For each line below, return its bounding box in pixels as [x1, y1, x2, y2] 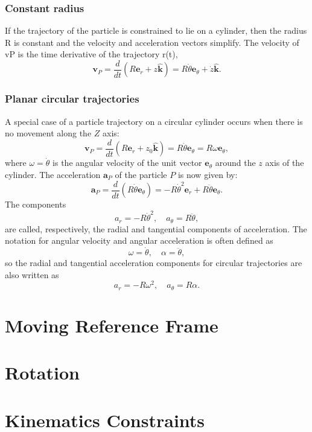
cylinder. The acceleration [5, 168, 101, 180]
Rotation [5, 360, 80, 385]
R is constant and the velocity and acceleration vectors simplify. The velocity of [5, 36, 299, 48]
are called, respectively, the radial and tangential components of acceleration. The [5, 222, 307, 235]
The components [5, 198, 66, 210]
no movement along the [5, 127, 92, 139]
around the [215, 156, 256, 169]
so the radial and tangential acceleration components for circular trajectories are [5, 256, 302, 269]
